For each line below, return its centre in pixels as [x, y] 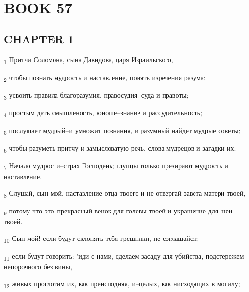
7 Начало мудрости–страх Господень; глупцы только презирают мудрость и [116, 166]
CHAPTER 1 [39, 39]
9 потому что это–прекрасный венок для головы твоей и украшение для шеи [118, 211]
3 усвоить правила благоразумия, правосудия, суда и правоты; [96, 95]
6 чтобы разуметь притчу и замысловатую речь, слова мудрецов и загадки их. [120, 148]
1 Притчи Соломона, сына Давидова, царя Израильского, [89, 60]
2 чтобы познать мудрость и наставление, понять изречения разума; [105, 78]
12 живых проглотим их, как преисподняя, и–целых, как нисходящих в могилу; [122, 284]
